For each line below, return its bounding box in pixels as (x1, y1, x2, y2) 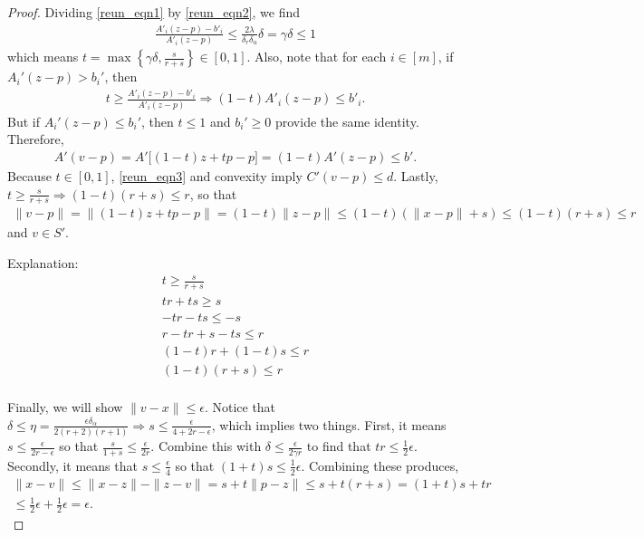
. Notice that (204, 398, 276, 417)
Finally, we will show (7, 398, 123, 417)
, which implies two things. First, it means (211, 415, 447, 434)
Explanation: (7, 254, 79, 273)
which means (7, 47, 79, 66)
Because (7, 166, 52, 185)
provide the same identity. (274, 111, 419, 130)
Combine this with (158, 436, 262, 455)
